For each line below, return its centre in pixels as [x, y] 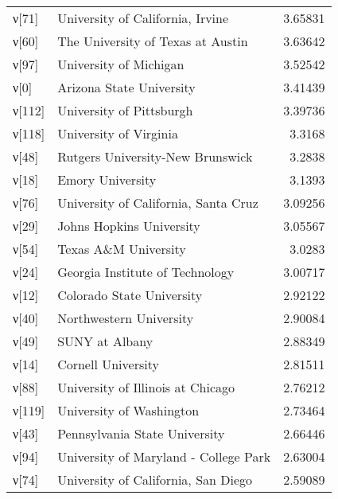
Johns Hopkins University [129, 226]
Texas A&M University [122, 249]
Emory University [107, 179]
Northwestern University [126, 318]
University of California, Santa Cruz [158, 203]
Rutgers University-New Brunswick [155, 156]
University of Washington [128, 410]
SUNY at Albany [105, 341]
